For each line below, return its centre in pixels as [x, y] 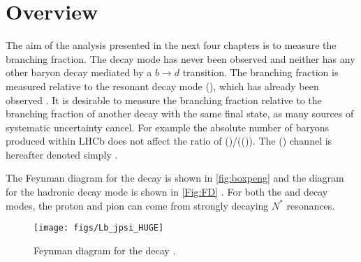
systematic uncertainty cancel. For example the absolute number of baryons [168, 127]
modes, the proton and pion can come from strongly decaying [137, 205]
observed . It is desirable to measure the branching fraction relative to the [164, 100]
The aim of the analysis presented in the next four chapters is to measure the [171, 45]
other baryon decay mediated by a [79, 72]
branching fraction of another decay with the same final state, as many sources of [180, 114]
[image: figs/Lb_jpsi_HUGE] [99, 228]
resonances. [311, 205]
